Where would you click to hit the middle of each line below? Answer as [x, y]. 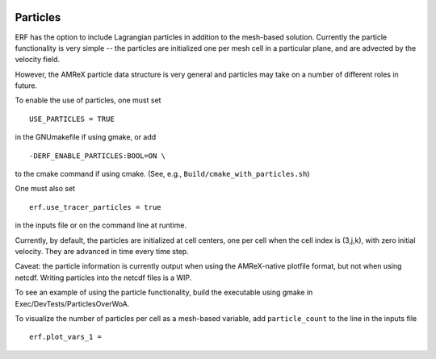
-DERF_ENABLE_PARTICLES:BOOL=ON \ [97, 156]
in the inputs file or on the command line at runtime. [101, 225]
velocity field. [38, 60]
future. [26, 86]
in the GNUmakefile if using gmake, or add [86, 137]
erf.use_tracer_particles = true [95, 207]
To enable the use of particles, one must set [88, 100]
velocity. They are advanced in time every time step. [102, 251]
